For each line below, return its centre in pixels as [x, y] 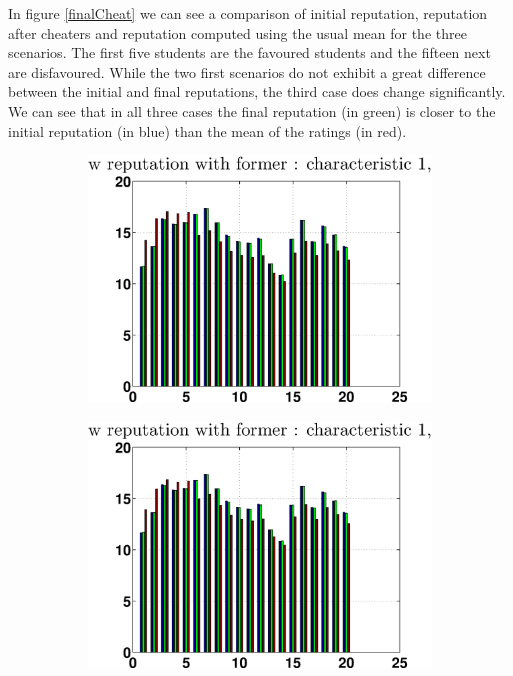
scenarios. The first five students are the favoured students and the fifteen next [249, 52]
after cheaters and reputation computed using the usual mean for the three [237, 32]
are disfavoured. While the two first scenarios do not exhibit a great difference [247, 71]
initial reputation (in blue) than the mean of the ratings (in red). [207, 130]
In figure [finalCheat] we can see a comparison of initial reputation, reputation [248, 13]
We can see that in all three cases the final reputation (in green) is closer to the [252, 110]
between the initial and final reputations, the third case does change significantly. [257, 91]
